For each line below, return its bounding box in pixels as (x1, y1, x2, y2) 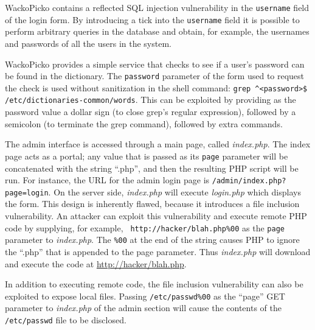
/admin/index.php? (212, 177, 286, 186)
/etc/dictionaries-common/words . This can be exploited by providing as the (5, 93, 296, 106)
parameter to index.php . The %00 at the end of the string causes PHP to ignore (5, 233, 300, 246)
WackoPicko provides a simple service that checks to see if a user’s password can (5, 57, 305, 70)
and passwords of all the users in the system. (5, 37, 171, 49)
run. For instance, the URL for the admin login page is (5, 174, 210, 186)
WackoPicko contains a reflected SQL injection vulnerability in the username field (5, 1, 310, 13)
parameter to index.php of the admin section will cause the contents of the (5, 301, 282, 314)
